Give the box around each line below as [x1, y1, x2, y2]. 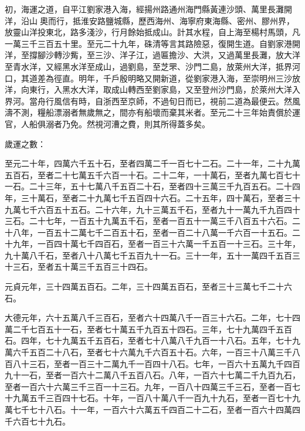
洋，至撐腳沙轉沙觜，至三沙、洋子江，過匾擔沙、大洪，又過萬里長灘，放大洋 [5, 49, 300, 61]
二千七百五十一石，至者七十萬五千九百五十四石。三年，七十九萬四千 [12, 323, 276, 335]
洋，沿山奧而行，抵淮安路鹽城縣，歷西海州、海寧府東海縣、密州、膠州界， [5, 14, 294, 26]
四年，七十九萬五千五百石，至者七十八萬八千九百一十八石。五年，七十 [21, 334, 292, 347]
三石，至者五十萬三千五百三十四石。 [12, 260, 152, 273]
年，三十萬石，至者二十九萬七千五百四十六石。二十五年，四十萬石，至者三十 [5, 191, 300, 203]
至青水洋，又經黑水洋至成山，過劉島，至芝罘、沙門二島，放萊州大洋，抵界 [5, 60, 292, 72]
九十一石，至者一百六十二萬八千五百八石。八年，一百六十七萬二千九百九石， [5, 369, 300, 381]
